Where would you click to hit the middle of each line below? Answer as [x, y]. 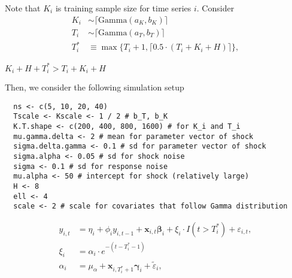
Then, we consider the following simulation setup [95, 87]
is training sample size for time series [123, 8]
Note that [23, 8]
